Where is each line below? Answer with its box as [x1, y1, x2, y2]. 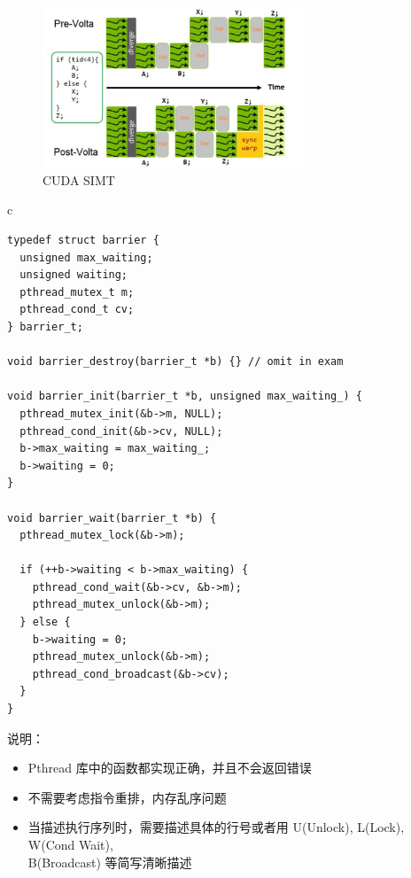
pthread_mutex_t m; [19, 285, 135, 299]
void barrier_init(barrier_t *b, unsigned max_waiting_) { [7, 390, 362, 403]
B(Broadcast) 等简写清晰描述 [27, 852, 192, 871]
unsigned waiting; [19, 268, 128, 282]
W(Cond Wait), [27, 835, 113, 853]
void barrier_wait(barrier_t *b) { [7, 511, 217, 524]
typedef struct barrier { [7, 234, 159, 246]
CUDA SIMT [43, 170, 115, 189]
